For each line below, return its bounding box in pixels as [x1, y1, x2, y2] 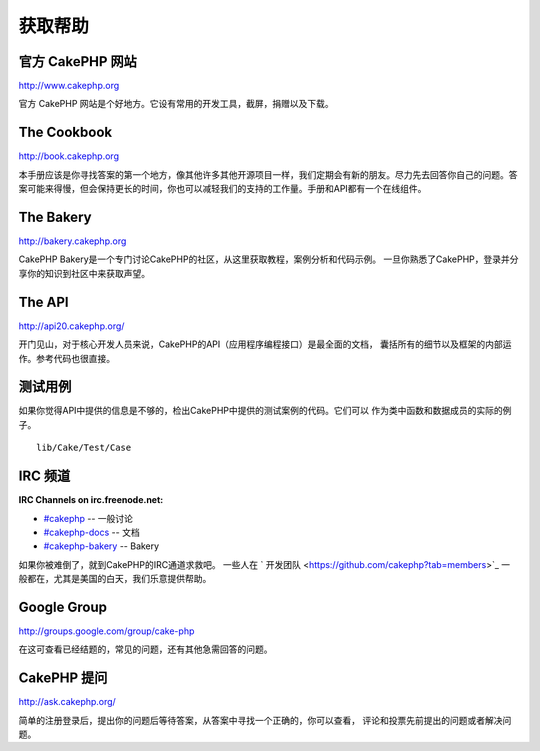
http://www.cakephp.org [18, 80, 120, 92]
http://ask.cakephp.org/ [18, 696, 117, 708]
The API [18, 293, 69, 310]
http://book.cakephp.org [18, 150, 120, 162]
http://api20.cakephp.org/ [18, 320, 125, 332]
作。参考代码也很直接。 [18, 352, 115, 364]
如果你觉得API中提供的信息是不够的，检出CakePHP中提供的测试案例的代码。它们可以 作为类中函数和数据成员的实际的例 [18, 405, 512, 417]
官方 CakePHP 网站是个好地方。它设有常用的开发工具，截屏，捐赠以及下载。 [18, 98, 334, 110]
